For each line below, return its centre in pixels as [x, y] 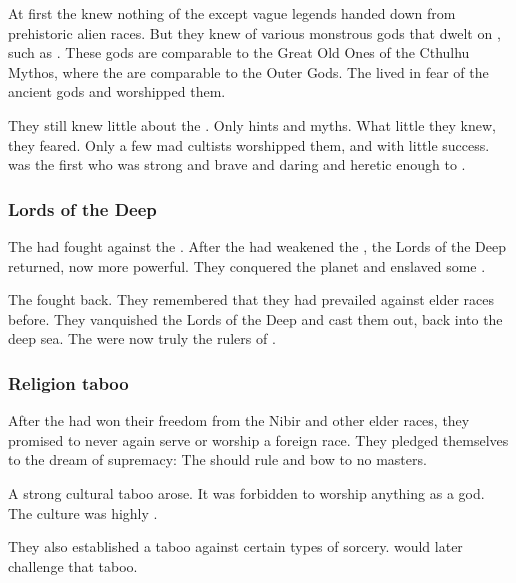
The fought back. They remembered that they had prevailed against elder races [251, 299]
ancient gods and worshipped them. [117, 91]
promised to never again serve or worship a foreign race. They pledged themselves [258, 439]
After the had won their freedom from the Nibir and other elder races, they [239, 420]
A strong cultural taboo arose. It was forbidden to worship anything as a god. [246, 492]
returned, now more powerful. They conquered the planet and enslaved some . [247, 265]
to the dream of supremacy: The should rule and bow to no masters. [217, 459]
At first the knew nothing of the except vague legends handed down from [232, 13]
